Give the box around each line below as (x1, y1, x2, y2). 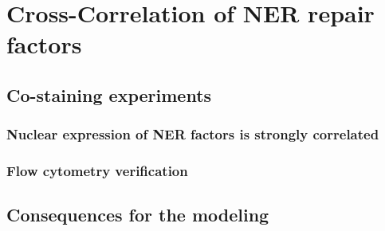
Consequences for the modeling (6, 202, 269, 227)
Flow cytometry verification (6, 161, 188, 181)
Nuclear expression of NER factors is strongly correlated (6, 124, 379, 144)
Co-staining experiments (6, 82, 212, 107)
